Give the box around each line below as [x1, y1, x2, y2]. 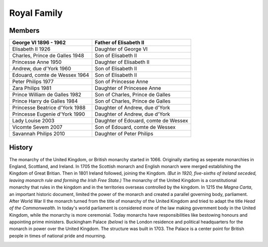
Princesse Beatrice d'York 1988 [12, 104, 86, 111]
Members [9, 26, 40, 35]
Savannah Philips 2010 [12, 130, 65, 137]
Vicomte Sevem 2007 [12, 124, 63, 131]
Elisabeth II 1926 [12, 46, 51, 53]
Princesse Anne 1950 [12, 59, 62, 65]
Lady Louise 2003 [12, 117, 55, 124]
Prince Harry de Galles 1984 [12, 98, 78, 105]
